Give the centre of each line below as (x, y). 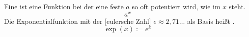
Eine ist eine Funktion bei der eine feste (64, 6)
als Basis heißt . (211, 21)
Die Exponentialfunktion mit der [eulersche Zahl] (78, 21)
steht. (237, 6)
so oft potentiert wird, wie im (176, 6)
